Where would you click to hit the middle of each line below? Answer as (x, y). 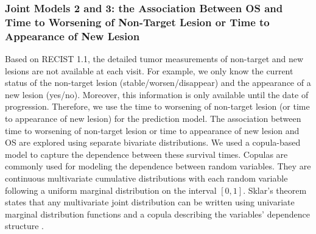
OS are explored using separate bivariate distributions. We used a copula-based (153, 142)
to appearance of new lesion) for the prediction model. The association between (153, 119)
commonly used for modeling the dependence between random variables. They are (158, 166)
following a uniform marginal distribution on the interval (111, 190)
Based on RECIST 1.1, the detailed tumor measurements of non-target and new (154, 59)
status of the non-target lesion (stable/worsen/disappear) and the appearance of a (158, 83)
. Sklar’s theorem (275, 190)
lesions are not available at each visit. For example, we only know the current (149, 70)
